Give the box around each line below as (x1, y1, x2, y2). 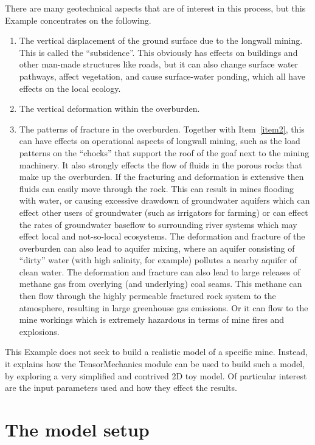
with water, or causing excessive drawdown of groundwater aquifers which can (19, 194, 310, 207)
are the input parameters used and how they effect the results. (5, 381, 237, 394)
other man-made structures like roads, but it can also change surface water (19, 58, 299, 71)
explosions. (19, 325, 60, 337)
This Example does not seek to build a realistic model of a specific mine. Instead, (5, 345, 308, 358)
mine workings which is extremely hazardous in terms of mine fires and (19, 313, 285, 326)
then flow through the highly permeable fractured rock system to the (19, 289, 276, 302)
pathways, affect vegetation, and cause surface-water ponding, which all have (19, 69, 305, 82)
